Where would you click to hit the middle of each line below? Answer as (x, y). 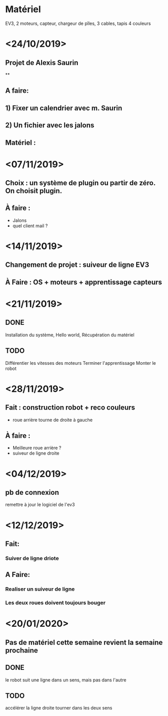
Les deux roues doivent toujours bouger (55, 603)
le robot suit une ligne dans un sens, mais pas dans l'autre (66, 680)
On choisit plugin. (34, 191)
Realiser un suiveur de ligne (40, 589)
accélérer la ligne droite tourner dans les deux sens (59, 708)
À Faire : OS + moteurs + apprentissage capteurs (84, 282)
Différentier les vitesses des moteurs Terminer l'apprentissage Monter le (81, 363)
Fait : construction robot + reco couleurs (70, 408)
